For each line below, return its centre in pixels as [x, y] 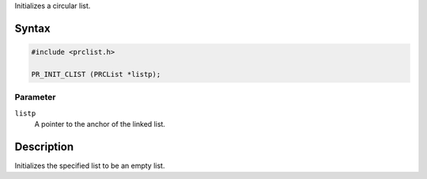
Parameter [35, 97]
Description [44, 147]
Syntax [32, 28]
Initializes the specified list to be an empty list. [90, 166]
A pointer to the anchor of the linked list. [100, 124]
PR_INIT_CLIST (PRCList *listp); [96, 74]
